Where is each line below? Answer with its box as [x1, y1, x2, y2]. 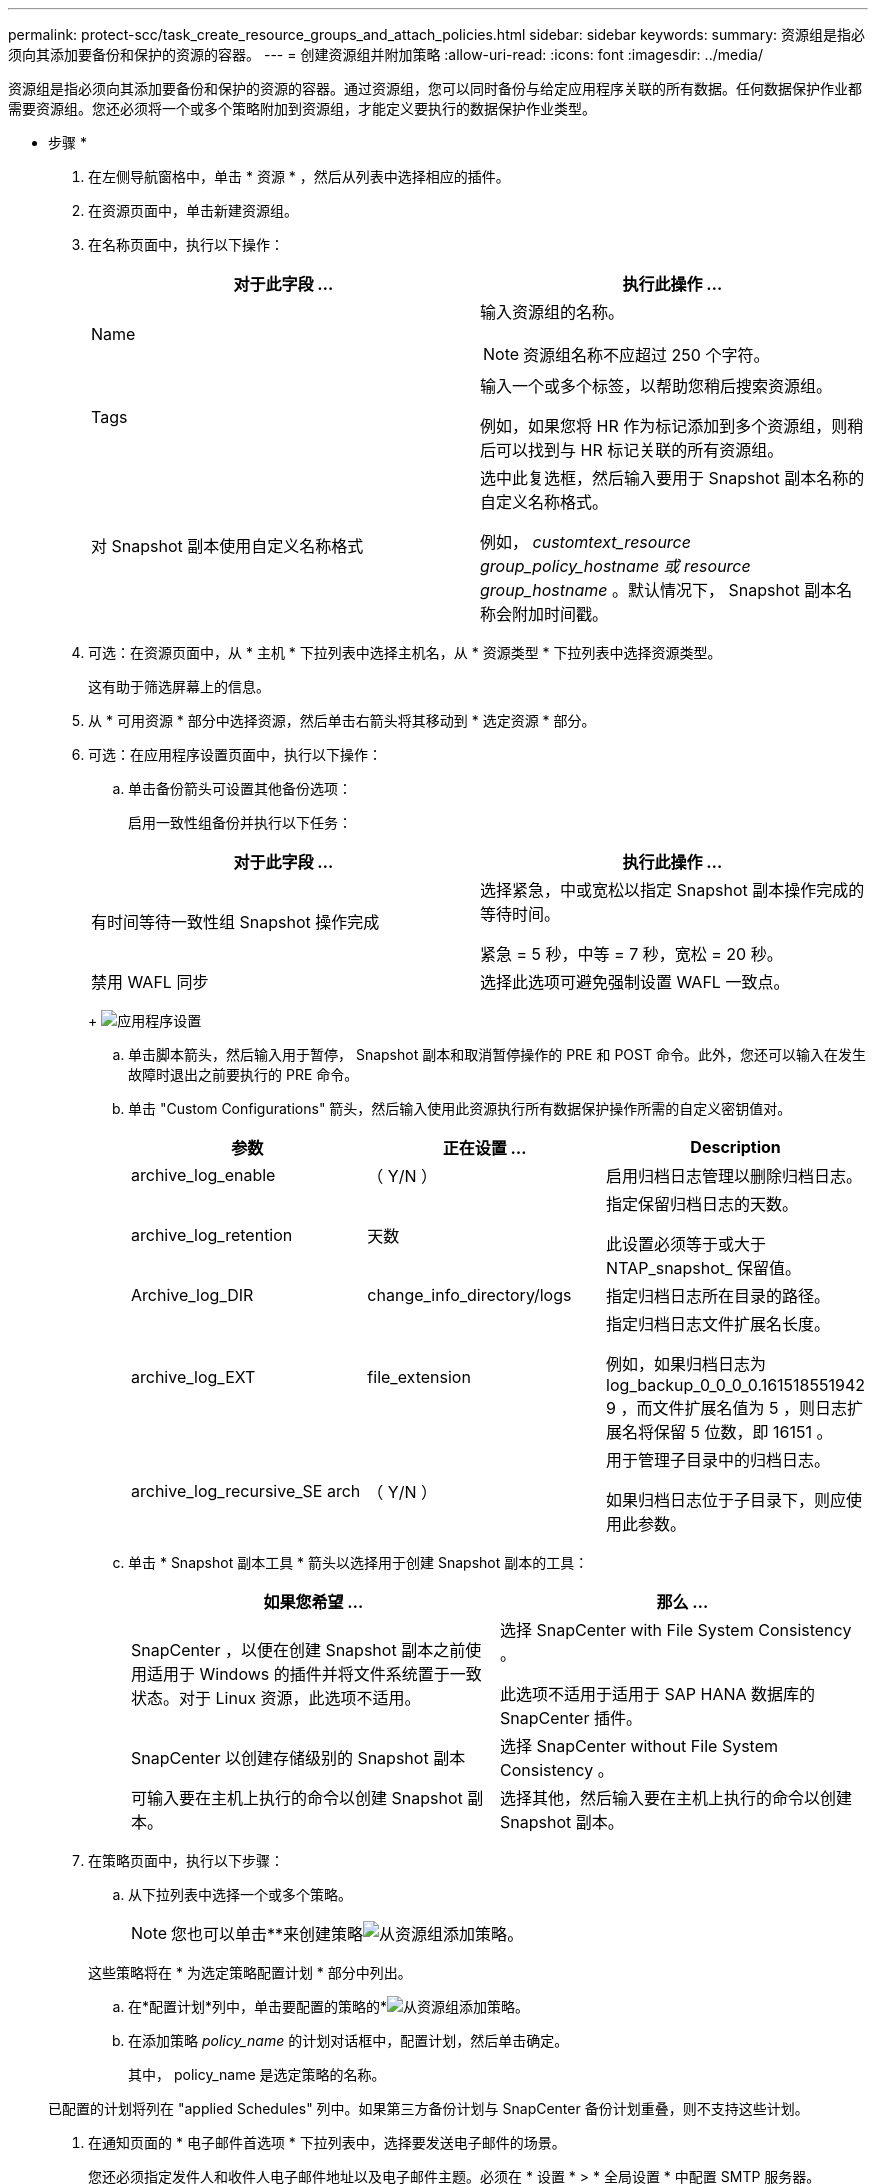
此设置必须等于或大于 [606, 1234, 767, 1254]
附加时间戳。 [512, 604, 609, 624]
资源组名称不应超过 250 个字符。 [523, 345, 770, 365]
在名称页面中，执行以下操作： [88, 236, 284, 253]
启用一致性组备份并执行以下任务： [128, 814, 352, 831]
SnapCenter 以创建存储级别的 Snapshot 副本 [131, 1748, 466, 1768]
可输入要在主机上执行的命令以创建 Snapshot [131, 1788, 463, 1808]
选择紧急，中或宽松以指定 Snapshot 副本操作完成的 [480, 880, 865, 900]
